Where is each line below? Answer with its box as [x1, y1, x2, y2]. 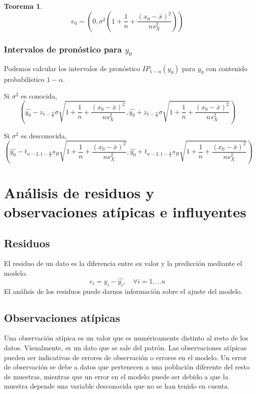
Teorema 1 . [4, 1, 42, 11]
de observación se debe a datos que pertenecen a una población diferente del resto [4, 362, 250, 372]
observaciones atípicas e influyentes [4, 201, 247, 221]
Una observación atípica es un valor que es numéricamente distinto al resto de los [4, 333, 248, 343]
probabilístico [4, 74, 45, 84]
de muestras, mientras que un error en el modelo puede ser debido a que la [4, 371, 229, 381]
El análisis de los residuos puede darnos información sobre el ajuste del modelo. [4, 286, 243, 296]
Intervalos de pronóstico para [4, 43, 122, 55]
